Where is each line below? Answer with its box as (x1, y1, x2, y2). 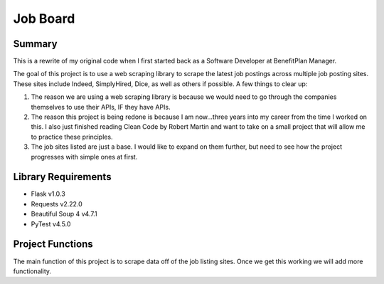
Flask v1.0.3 (31, 189, 65, 199)
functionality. (13, 267, 52, 275)
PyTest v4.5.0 (31, 219, 71, 228)
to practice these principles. (31, 132, 113, 141)
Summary (13, 38, 58, 50)
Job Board (13, 11, 75, 26)
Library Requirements (13, 171, 112, 183)
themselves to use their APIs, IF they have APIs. (31, 102, 171, 111)
